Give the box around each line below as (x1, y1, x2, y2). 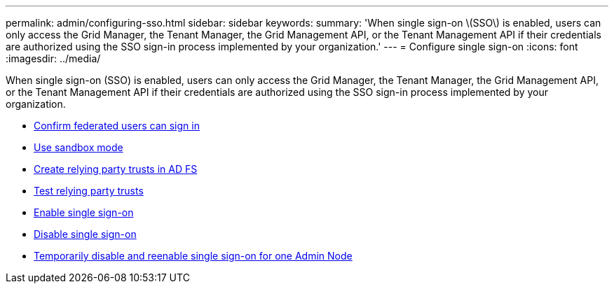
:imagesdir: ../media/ (6, 52, 101, 64)
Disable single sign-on (34, 228, 137, 240)
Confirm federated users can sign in (34, 120, 200, 132)
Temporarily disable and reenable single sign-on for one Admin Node (34, 250, 353, 262)
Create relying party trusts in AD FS (34, 163, 198, 175)
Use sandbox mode (34, 141, 123, 153)
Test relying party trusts (34, 185, 144, 197)
